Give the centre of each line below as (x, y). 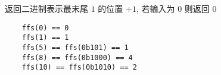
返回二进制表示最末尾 (46, 8)
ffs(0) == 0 (45, 28)
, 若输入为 (155, 8)
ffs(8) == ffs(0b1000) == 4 (77, 57)
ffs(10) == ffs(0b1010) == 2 (79, 68)
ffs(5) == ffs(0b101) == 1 (75, 47)
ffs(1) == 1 (45, 38)
